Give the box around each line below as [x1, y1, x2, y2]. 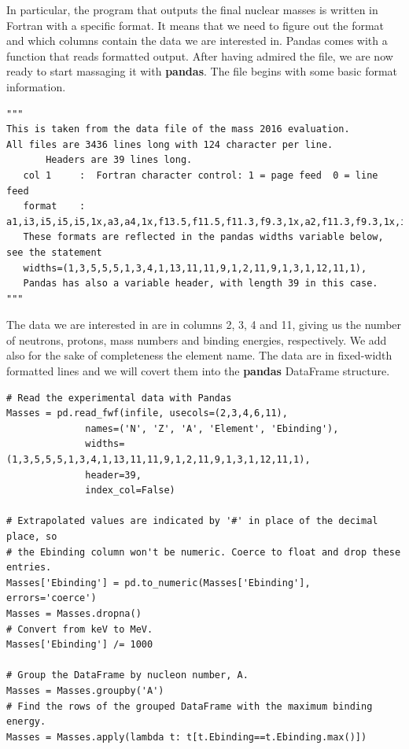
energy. [6, 716, 46, 728]
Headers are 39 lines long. [46, 154, 193, 166]
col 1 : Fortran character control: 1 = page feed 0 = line [23, 169, 378, 181]
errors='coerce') [6, 592, 97, 604]
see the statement [6, 246, 102, 258]
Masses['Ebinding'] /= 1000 [6, 639, 153, 651]
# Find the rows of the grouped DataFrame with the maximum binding [6, 700, 373, 712]
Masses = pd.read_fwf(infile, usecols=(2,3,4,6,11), [6, 408, 288, 419]
